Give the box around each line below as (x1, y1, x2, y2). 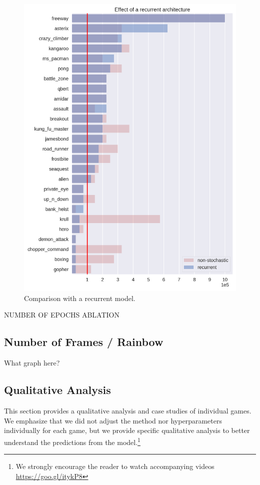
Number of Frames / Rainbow (4, 334, 163, 349)
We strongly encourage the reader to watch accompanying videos (15, 461, 214, 471)
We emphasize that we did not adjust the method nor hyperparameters (4, 415, 222, 425)
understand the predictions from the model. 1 (4, 435, 140, 447)
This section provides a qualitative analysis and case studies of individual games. (4, 405, 251, 416)
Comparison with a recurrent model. (24, 292, 135, 303)
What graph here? (4, 357, 60, 368)
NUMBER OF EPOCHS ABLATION (4, 309, 120, 320)
